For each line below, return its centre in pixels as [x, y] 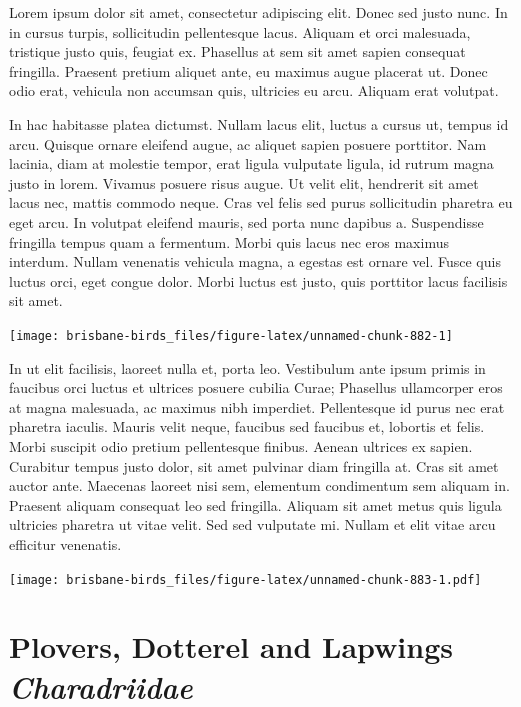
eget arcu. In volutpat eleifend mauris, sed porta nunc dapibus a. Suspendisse [246, 221]
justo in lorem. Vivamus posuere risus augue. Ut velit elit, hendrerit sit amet [244, 182]
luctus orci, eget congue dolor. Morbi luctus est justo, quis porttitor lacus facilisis [258, 280]
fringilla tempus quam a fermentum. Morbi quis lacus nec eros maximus [229, 241]
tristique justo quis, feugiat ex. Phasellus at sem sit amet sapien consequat [237, 51]
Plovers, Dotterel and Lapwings [231, 646]
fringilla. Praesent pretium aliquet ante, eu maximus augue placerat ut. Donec [248, 70]
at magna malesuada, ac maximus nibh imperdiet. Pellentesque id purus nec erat [257, 406]
